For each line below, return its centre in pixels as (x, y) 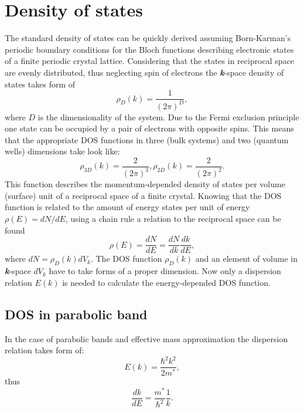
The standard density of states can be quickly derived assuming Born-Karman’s (148, 38)
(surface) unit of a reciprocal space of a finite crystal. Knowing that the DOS (143, 195)
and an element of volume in (246, 259)
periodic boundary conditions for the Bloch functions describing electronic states (149, 49)
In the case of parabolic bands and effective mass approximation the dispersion (146, 338)
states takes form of (40, 84)
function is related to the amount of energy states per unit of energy (127, 207)
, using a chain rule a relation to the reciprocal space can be (173, 219)
